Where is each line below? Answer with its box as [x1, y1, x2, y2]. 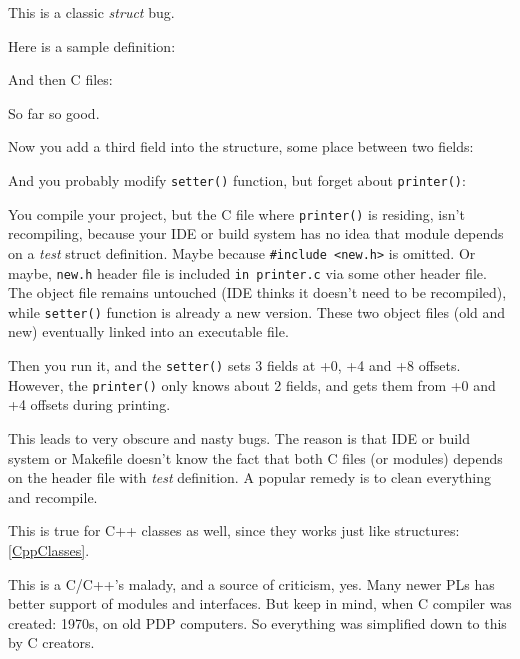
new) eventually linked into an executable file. [8, 321, 289, 342]
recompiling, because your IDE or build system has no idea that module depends [8, 223, 504, 244]
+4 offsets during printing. [8, 394, 171, 415]
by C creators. [8, 632, 95, 653]
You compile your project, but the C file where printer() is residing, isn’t [8, 203, 465, 224]
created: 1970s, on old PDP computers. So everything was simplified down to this [8, 612, 507, 633]
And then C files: [8, 69, 113, 90]
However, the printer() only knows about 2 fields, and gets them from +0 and [8, 374, 496, 395]
